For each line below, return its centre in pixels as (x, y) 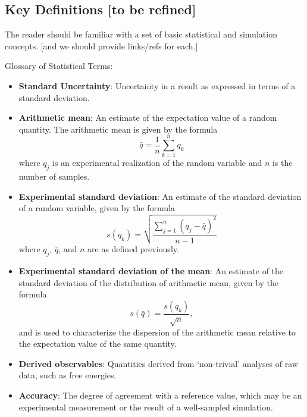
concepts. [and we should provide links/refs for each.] (101, 46)
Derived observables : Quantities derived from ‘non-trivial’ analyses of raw (158, 363)
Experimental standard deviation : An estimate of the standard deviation (160, 196)
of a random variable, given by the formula (97, 208)
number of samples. (54, 176)
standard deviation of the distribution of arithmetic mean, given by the (149, 282)
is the (282, 163)
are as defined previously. (133, 249)
